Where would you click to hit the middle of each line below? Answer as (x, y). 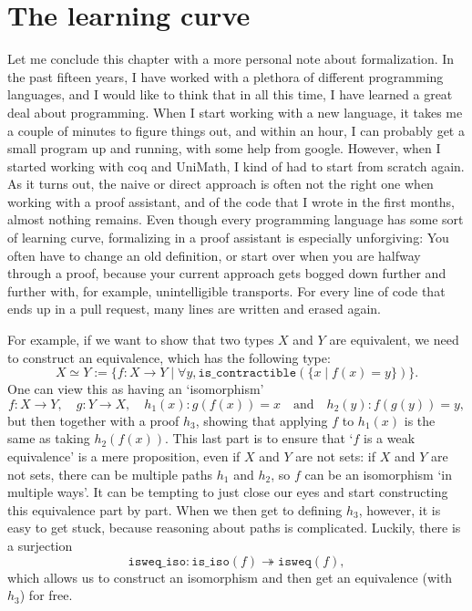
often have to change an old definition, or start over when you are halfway (214, 255)
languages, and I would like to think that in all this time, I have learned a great (230, 94)
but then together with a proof (93, 420)
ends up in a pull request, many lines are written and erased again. (194, 309)
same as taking (49, 438)
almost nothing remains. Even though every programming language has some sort (236, 219)
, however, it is (400, 509)
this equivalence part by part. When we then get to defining (175, 509)
